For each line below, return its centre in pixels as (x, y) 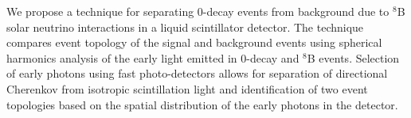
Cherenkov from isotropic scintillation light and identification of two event (187, 88)
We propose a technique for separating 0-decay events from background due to (198, 11)
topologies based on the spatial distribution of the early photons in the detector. (202, 104)
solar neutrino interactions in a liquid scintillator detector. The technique (185, 27)
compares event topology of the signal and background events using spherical (194, 42)
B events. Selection (353, 57)
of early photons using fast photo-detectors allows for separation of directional (197, 73)
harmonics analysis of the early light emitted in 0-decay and (153, 57)
